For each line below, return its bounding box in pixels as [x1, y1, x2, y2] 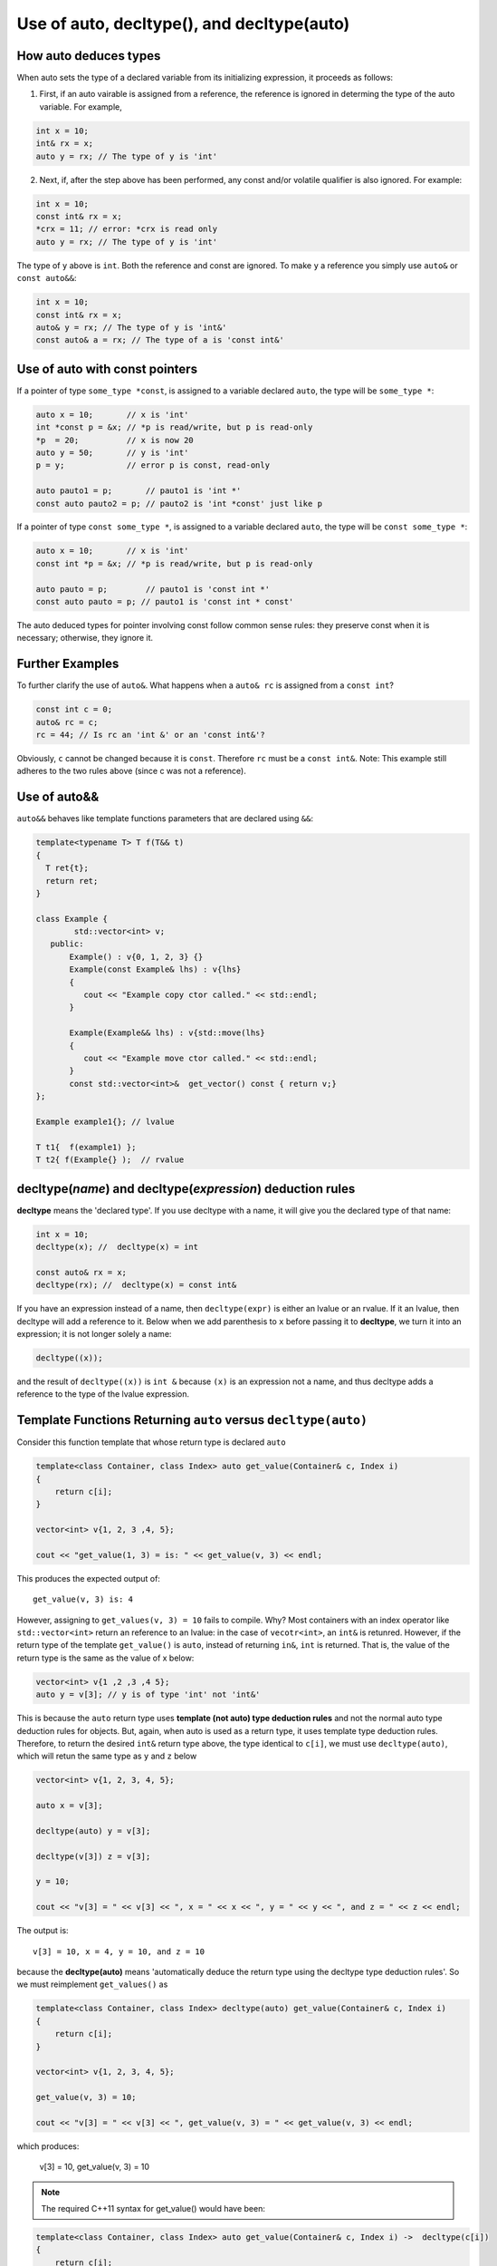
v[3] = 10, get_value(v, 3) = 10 [39, 2162, 149, 2173]
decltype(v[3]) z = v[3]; [35, 1851, 151, 1862]
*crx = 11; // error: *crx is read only [35, 224, 217, 235]
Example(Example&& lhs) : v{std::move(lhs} [69, 1028, 266, 1038]
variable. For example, [39, 101, 122, 112]
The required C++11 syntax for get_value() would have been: [41, 2203, 266, 2214]
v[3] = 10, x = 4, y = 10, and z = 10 [33, 1946, 205, 1957]
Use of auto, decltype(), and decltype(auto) [16, 14, 350, 34]
